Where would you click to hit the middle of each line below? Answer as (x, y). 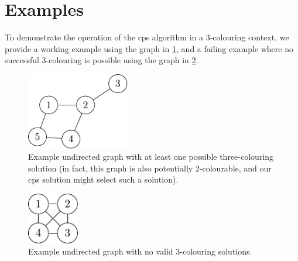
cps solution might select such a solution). (103, 179)
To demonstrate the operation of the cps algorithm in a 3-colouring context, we (147, 37)
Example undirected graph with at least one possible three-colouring (151, 157)
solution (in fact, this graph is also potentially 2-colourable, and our (150, 168)
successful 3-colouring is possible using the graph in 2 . (102, 60)
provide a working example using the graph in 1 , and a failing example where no (149, 48)
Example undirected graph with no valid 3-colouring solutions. (140, 251)
